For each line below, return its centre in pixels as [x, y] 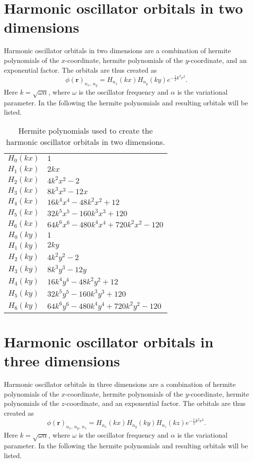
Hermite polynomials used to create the [85, 130]
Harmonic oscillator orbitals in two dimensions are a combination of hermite [117, 50]
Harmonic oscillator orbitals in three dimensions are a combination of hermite [120, 384]
